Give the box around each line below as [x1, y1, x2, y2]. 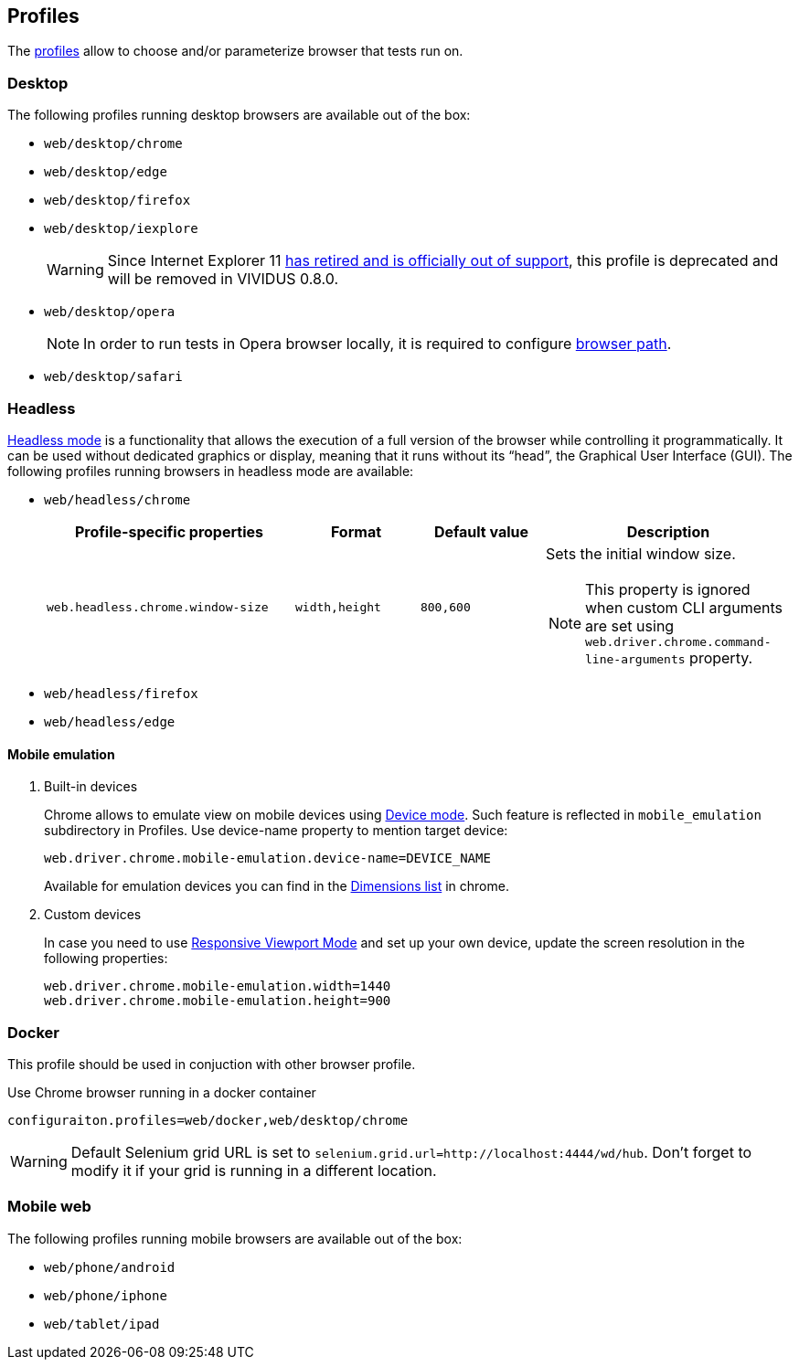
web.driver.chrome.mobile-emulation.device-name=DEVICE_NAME [44, 851, 491, 866]
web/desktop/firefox [44, 193, 191, 208]
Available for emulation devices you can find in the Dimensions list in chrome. [44, 878, 509, 895]
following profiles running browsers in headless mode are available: [7, 462, 414, 479]
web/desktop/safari [44, 369, 183, 385]
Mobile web [7, 1197, 91, 1216]
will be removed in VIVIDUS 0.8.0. [107, 270, 339, 289]
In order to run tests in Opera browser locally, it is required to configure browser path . [83, 334, 672, 354]
